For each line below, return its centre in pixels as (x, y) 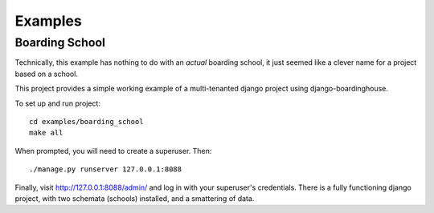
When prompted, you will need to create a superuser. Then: (113, 151)
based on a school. (46, 74)
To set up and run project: (57, 103)
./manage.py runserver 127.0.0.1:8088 (106, 169)
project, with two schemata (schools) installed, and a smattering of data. (135, 198)
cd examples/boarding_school (86, 121)
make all (46, 133)
